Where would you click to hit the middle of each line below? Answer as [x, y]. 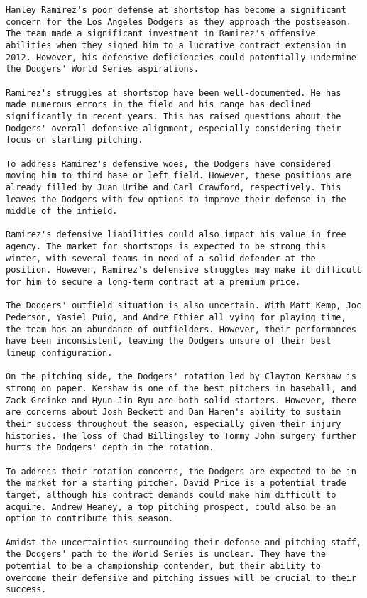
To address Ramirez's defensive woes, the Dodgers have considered [169, 164]
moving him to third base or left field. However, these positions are [179, 176]
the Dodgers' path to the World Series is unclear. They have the [166, 554]
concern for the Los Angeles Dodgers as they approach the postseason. [179, 22]
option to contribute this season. [90, 519]
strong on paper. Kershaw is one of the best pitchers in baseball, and [181, 388]
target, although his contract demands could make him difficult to [171, 495]
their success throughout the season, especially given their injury [174, 424]
